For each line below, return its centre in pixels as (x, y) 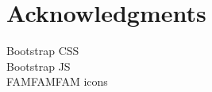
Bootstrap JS (39, 66)
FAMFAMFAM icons (57, 81)
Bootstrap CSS (43, 51)
